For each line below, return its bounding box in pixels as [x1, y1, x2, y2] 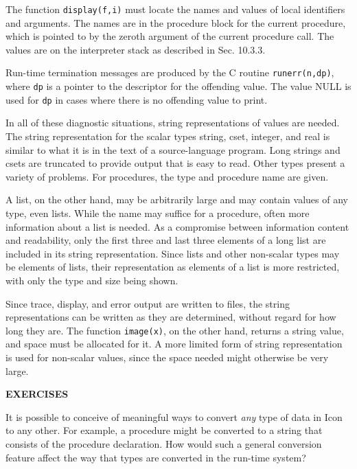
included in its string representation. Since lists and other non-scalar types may [5, 246, 340, 260]
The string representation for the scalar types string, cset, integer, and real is [5, 129, 330, 143]
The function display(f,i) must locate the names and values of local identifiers [5, 2, 345, 16]
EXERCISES [5, 387, 69, 401]
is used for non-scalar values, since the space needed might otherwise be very [5, 350, 329, 364]
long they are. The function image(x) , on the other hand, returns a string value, [5, 323, 344, 337]
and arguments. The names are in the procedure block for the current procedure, [5, 15, 346, 30]
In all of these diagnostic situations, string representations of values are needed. [5, 115, 340, 130]
